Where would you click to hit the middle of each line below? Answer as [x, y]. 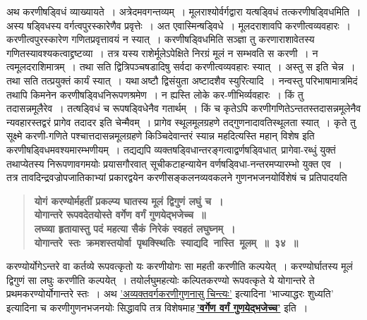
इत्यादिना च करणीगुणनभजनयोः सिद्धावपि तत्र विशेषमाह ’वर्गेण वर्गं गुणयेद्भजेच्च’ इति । [157, 307]
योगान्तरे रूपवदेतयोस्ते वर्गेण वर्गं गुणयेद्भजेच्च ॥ [120, 215]
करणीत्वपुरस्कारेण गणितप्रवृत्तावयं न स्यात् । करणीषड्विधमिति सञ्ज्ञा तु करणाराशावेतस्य [161, 39]
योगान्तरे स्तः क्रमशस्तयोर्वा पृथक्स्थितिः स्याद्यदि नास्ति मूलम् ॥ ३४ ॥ [166, 242]
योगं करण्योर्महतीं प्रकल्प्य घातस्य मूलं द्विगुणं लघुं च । [129, 201]
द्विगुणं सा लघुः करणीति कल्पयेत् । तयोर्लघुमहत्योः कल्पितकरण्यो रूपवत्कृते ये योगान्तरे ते [161, 279]
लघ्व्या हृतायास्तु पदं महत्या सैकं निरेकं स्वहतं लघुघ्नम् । [135, 228]
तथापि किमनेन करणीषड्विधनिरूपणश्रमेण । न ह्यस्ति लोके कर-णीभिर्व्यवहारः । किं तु [155, 94]
